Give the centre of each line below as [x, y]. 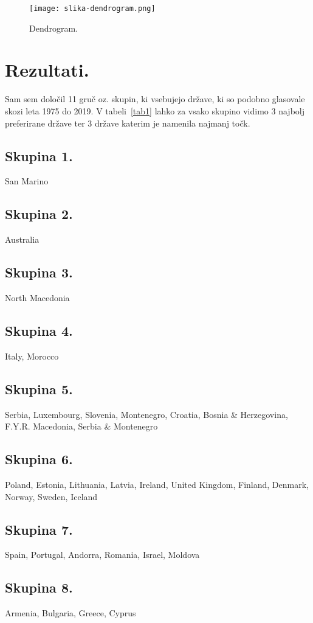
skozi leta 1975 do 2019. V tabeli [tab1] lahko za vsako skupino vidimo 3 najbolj [155, 110]
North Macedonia [37, 297]
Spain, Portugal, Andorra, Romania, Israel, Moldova [102, 555]
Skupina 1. [39, 155]
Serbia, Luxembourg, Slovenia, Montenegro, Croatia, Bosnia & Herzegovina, [146, 414]
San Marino [27, 181]
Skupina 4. [39, 330]
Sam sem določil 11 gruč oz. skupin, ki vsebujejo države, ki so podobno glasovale [155, 99]
